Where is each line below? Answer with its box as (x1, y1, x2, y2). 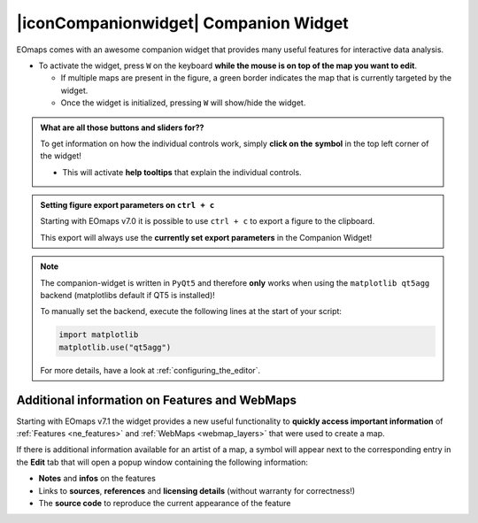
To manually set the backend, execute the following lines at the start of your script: (40, 306, 343, 317)
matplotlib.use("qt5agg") (58, 342, 172, 352)
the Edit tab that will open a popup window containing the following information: (16, 457, 309, 467)
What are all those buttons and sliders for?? (40, 122, 204, 133)
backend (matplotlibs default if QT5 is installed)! (40, 290, 216, 301)
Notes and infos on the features (38, 473, 157, 484)
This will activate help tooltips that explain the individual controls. (62, 166, 302, 177)
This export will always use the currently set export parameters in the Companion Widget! (40, 232, 373, 242)
